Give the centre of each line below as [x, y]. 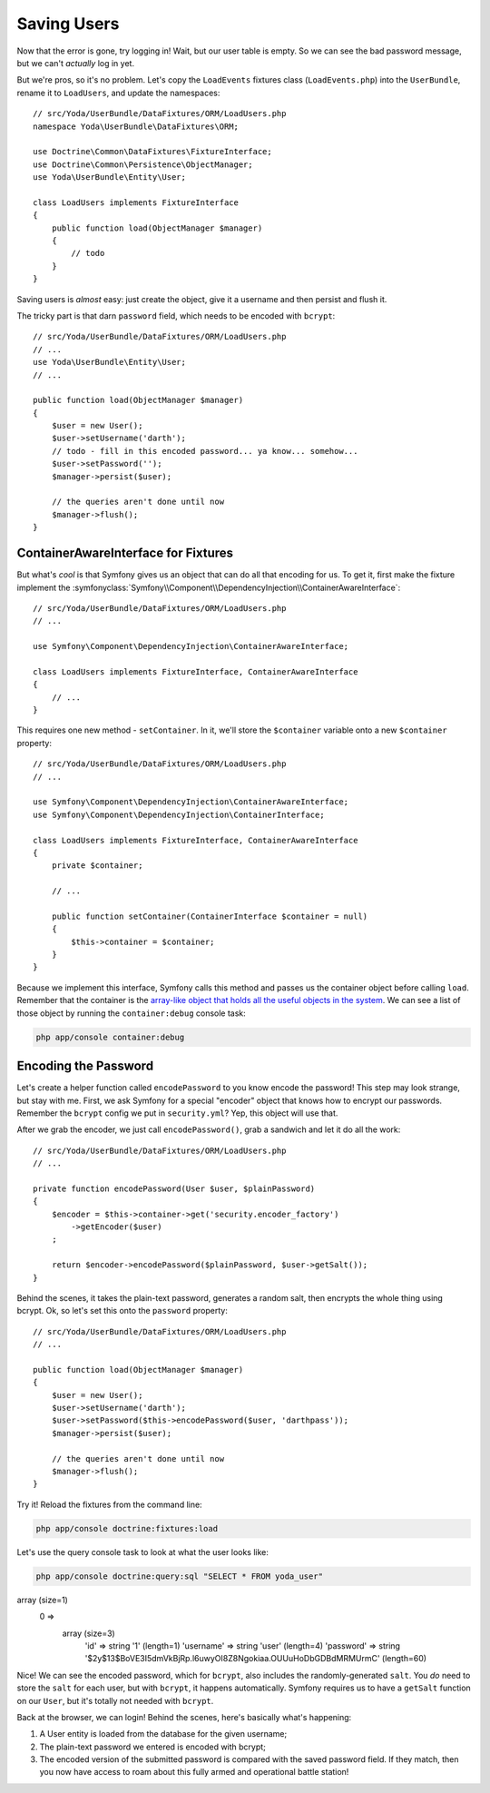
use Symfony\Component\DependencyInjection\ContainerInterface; [179, 814]
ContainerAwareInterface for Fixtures [125, 553]
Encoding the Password [85, 1066]
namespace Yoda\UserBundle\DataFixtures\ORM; [136, 126]
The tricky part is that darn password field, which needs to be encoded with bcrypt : [176, 315]
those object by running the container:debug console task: [132, 1013]
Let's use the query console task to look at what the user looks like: [143, 1552]
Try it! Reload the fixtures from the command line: [110, 1504]
